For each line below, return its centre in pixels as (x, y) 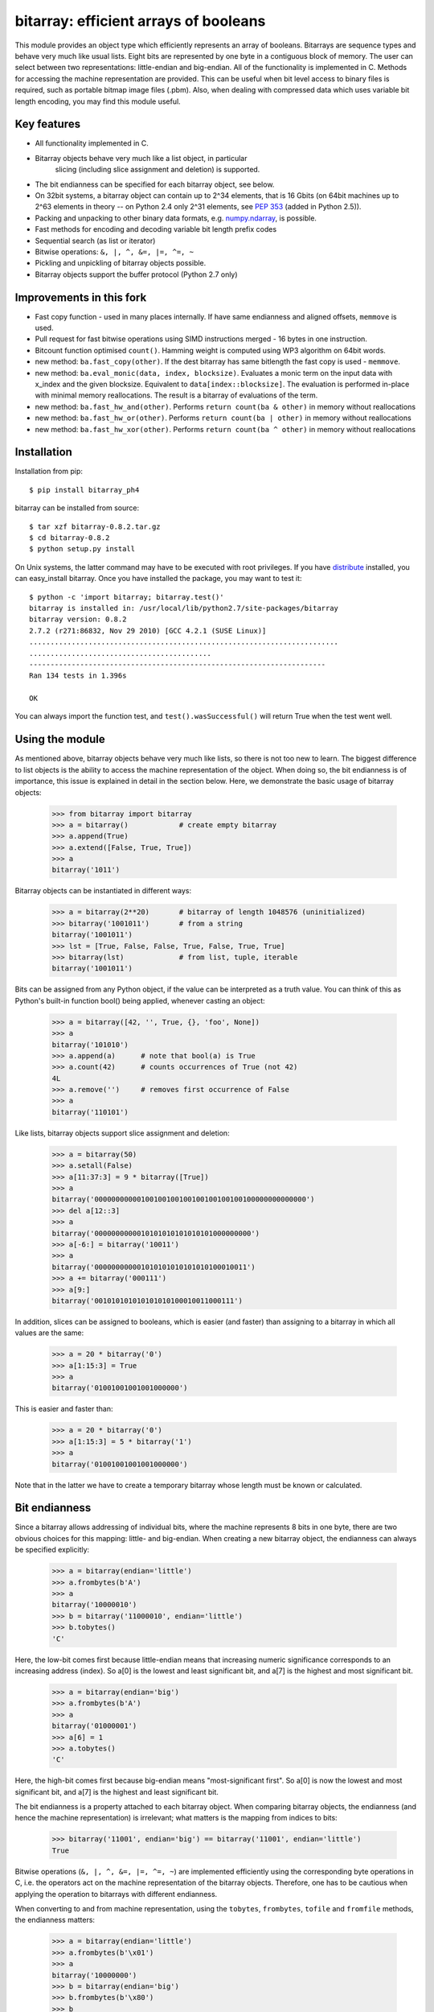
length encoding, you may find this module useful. (98, 101)
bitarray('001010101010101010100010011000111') (147, 1301)
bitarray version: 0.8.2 (78, 619)
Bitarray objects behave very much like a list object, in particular (141, 158)
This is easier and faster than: (64, 1409)
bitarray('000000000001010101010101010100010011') (154, 1267)
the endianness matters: (55, 1920)
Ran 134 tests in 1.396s (78, 676)
